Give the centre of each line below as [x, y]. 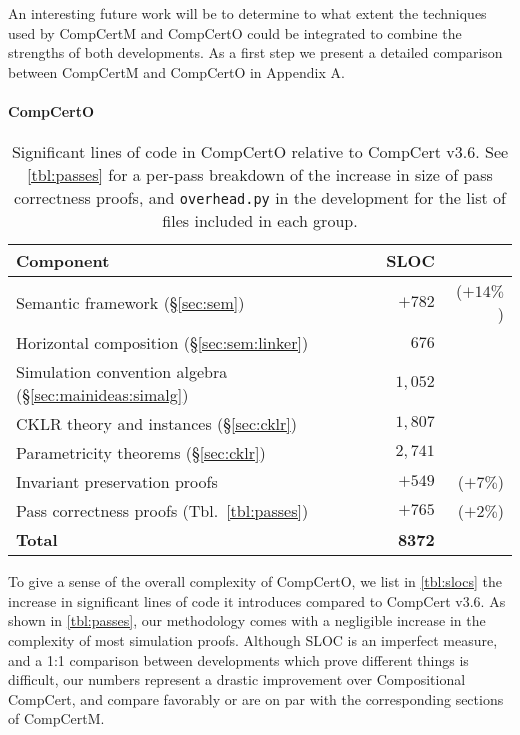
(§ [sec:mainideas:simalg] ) [102, 395]
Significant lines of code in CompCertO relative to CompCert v [233, 152]
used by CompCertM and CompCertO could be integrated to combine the [235, 32]
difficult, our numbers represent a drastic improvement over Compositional [237, 679]
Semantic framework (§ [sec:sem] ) [130, 302]
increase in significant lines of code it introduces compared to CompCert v [235, 600]
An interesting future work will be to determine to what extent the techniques [247, 13]
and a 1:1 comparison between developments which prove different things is [238, 659]
